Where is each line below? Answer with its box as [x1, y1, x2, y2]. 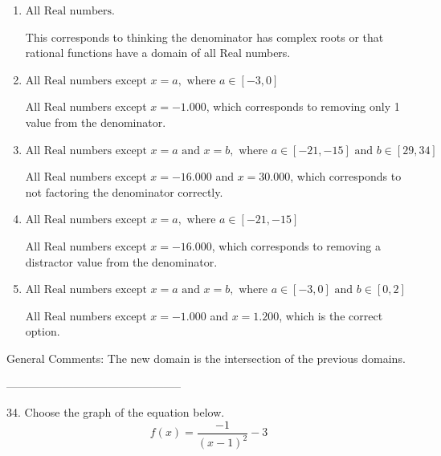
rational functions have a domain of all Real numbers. [25, 44, 291, 61]
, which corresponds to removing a [211, 237, 382, 254]
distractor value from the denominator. [25, 253, 218, 270]
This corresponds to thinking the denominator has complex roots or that [25, 28, 384, 45]
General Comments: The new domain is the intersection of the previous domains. [6, 349, 406, 366]
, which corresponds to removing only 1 [206, 98, 400, 115]
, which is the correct [279, 307, 383, 324]
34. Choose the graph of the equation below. [6, 404, 225, 421]
